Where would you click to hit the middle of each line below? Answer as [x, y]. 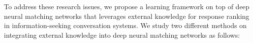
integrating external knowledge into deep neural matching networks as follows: [122, 35]
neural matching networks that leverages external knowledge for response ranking [127, 16]
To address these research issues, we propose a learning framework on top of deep [127, 6]
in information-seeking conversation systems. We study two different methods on [125, 25]
